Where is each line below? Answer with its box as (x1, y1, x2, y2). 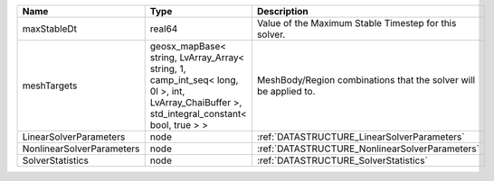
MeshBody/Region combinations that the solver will (256, 74, 475, 86)
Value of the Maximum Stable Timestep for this (256, 17, 457, 29)
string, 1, (149, 63, 186, 75)
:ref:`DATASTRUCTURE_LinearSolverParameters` (256, 131, 465, 143)
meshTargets (22, 79, 78, 92)
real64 (149, 23, 178, 35)
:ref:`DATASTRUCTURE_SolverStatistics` (256, 154, 429, 167)
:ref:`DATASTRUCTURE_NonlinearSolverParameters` (256, 142, 480, 155)
